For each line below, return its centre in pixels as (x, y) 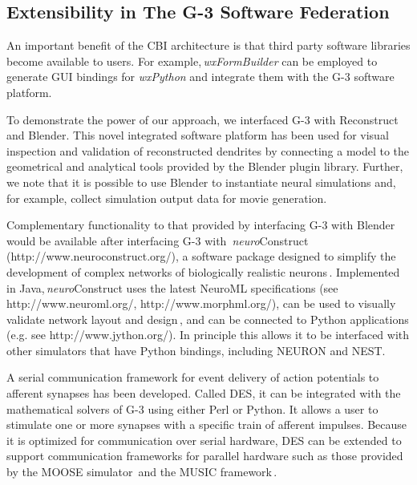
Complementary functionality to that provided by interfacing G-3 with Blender (201, 225)
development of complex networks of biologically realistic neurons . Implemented (203, 271)
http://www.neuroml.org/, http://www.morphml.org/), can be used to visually (201, 303)
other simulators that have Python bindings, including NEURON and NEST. (196, 350)
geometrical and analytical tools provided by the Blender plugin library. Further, (205, 166)
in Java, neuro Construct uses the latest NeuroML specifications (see (172, 287)
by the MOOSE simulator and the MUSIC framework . (142, 472)
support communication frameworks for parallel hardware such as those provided (205, 456)
